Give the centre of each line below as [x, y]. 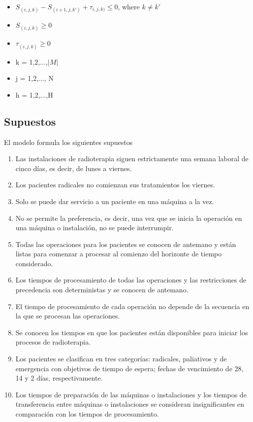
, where [129, 6]
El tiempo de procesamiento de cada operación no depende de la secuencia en [132, 306]
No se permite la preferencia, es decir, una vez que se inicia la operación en [129, 218]
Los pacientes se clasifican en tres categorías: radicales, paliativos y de [121, 359]
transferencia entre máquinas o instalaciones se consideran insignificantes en [130, 404]
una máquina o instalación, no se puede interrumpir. [95, 228]
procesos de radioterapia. [53, 342]
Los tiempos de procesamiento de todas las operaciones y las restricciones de [131, 280]
